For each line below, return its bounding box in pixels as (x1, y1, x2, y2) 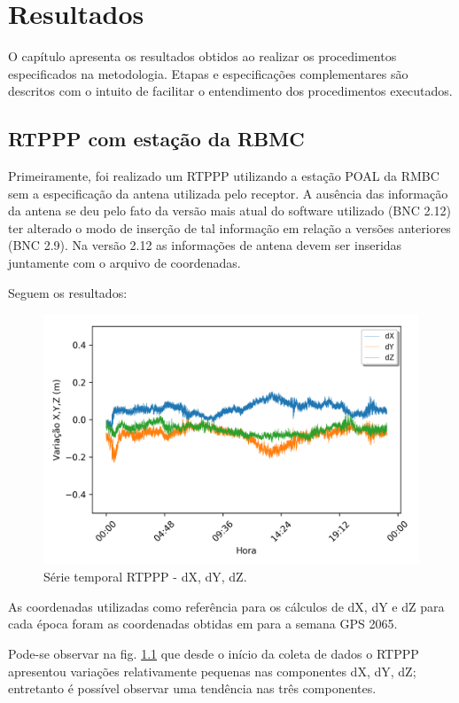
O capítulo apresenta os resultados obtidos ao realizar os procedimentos (8, 47, 397, 66)
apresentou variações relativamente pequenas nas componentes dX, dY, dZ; (8, 661, 416, 680)
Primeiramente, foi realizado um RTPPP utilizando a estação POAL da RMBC (8, 167, 440, 185)
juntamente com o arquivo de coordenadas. (8, 254, 241, 272)
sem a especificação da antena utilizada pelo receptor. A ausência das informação (8, 184, 448, 202)
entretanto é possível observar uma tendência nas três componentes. (8, 679, 377, 698)
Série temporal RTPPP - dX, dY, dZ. (43, 567, 247, 586)
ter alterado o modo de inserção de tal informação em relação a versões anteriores (8, 218, 451, 237)
